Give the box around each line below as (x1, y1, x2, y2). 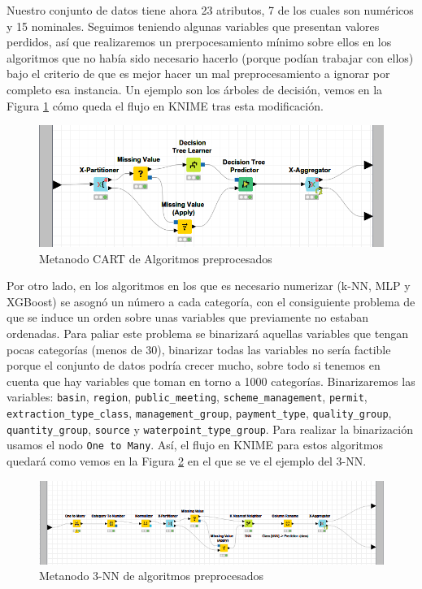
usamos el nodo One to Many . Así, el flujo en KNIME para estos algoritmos (7, 436, 383, 453)
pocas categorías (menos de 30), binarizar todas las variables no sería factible (7, 340, 391, 357)
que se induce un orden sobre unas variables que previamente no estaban (7, 309, 369, 326)
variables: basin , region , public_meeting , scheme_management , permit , (7, 388, 368, 405)
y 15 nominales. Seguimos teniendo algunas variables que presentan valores (7, 17, 380, 34)
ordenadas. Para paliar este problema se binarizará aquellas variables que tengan (7, 324, 408, 341)
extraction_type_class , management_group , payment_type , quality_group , (7, 404, 392, 421)
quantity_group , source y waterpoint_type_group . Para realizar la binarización (7, 420, 414, 437)
